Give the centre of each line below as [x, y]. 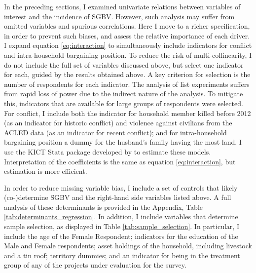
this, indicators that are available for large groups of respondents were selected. [124, 103]
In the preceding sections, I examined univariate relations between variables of [122, 6]
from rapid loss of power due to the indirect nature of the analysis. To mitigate [124, 94]
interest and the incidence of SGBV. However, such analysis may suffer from [119, 16]
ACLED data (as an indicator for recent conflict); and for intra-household [115, 132]
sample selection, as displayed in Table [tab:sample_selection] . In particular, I [122, 226]
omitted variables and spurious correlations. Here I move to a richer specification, [127, 26]
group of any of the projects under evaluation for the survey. [95, 265]
